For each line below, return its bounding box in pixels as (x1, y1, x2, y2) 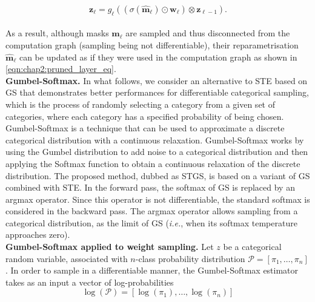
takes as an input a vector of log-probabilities (5, 275, 174, 288)
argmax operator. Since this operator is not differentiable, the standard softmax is (5, 192, 310, 205)
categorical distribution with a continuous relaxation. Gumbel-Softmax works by (5, 133, 304, 146)
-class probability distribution (135, 252, 245, 264)
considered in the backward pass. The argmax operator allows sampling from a (5, 205, 298, 217)
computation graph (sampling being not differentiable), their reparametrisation (5, 38, 299, 51)
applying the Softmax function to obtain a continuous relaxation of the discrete (5, 157, 300, 169)
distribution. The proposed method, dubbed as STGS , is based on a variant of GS (5, 169, 310, 182)
